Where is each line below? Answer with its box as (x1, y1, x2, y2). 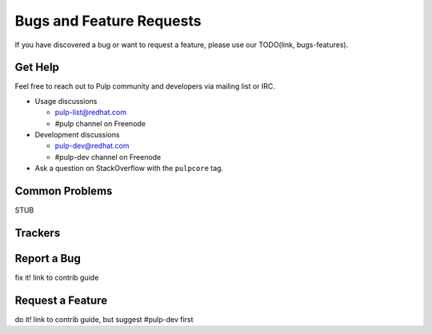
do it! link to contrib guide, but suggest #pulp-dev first (14, 314, 194, 324)
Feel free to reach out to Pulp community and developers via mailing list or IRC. (14, 82, 276, 91)
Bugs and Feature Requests (14, 12, 202, 30)
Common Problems (14, 185, 113, 197)
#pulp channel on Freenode (54, 118, 146, 128)
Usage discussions (34, 96, 98, 105)
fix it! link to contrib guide (14, 272, 99, 283)
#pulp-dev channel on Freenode (54, 152, 162, 161)
